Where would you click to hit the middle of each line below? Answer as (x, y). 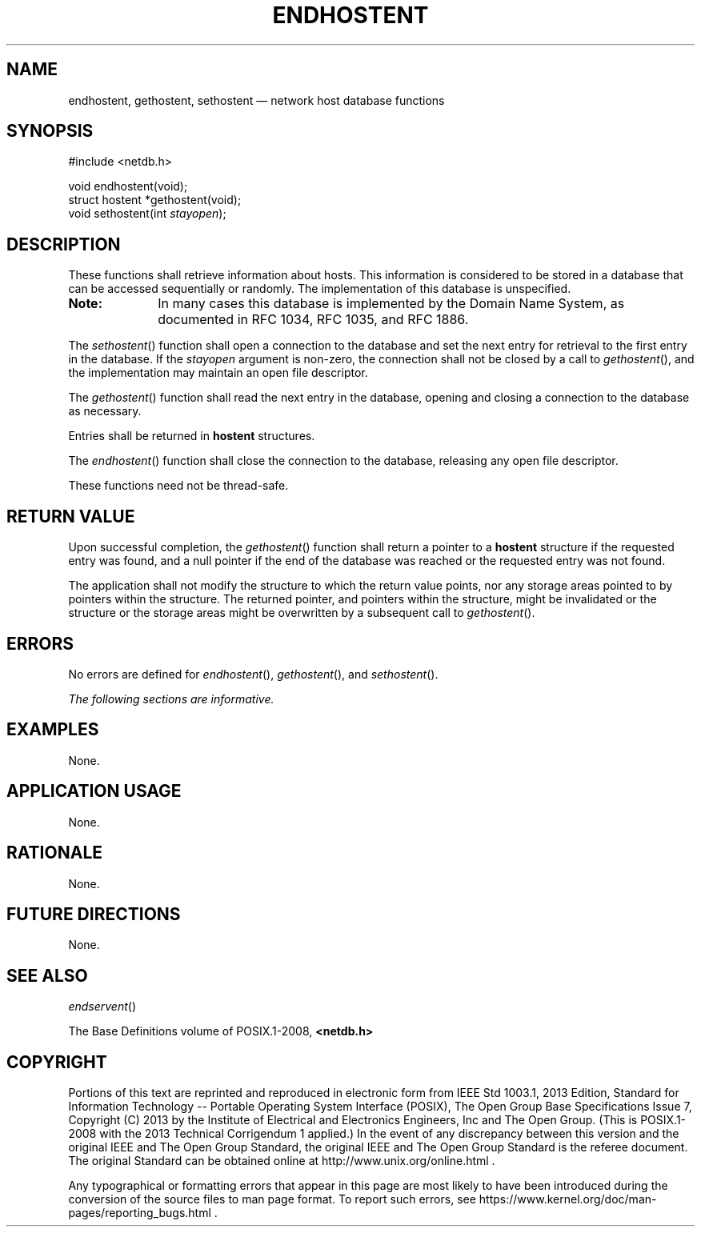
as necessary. (105, 411)
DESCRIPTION (64, 244)
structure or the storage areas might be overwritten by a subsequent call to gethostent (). (302, 613)
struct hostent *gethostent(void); (155, 200)
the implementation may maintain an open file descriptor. (218, 373)
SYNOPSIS (50, 131)
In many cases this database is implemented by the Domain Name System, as (391, 304)
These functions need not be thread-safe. (178, 486)
